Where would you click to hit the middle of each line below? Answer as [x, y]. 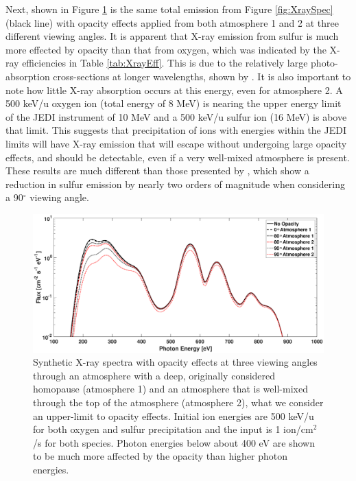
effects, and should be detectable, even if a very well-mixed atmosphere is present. [178, 157]
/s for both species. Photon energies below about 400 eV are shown [174, 442]
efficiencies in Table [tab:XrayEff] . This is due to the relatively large [165, 63]
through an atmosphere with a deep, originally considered [154, 375]
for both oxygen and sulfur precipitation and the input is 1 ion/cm [173, 429]
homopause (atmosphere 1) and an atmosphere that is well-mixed [170, 389]
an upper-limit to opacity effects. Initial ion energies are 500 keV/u [174, 415]
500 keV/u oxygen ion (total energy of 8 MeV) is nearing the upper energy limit [174, 103]
